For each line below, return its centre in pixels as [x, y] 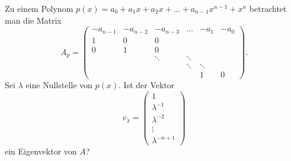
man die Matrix [33, 20]
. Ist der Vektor [147, 84]
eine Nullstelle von [59, 84]
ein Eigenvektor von [41, 151]
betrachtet [268, 8]
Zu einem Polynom [39, 8]
